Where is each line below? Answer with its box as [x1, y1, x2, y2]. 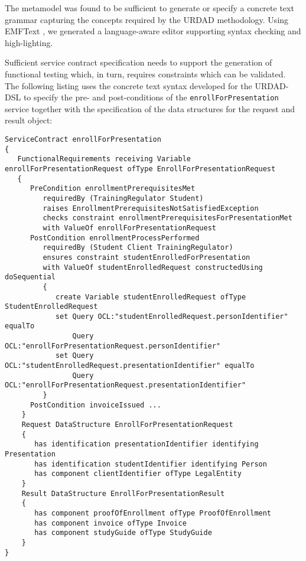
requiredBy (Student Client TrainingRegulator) [43, 243, 233, 252]
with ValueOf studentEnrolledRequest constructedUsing [43, 263, 263, 272]
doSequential [5, 273, 56, 282]
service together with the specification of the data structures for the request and [5, 102, 295, 115]
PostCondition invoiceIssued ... [30, 400, 161, 409]
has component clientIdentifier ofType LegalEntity [34, 469, 242, 478]
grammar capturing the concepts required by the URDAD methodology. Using [5, 13, 289, 25]
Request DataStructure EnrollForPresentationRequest [21, 420, 233, 429]
